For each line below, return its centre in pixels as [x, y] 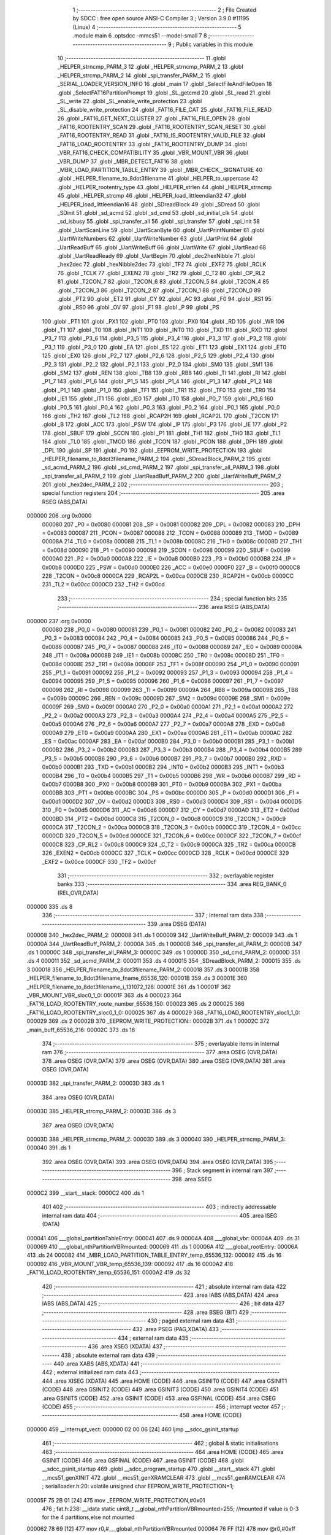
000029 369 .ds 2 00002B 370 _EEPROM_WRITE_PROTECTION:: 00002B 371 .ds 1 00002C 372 [148, 1021]
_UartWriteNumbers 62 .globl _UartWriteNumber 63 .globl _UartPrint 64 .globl [155, 239]
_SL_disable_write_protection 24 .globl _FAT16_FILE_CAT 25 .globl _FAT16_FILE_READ [165, 110]
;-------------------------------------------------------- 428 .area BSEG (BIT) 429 [146, 1312]
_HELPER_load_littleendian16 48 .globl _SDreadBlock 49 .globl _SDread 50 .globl [159, 204]
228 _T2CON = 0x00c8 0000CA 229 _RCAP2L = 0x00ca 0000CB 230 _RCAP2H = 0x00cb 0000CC [168, 576]
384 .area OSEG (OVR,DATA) [78, 1097]
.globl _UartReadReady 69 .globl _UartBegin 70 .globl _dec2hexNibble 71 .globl [156, 255]
